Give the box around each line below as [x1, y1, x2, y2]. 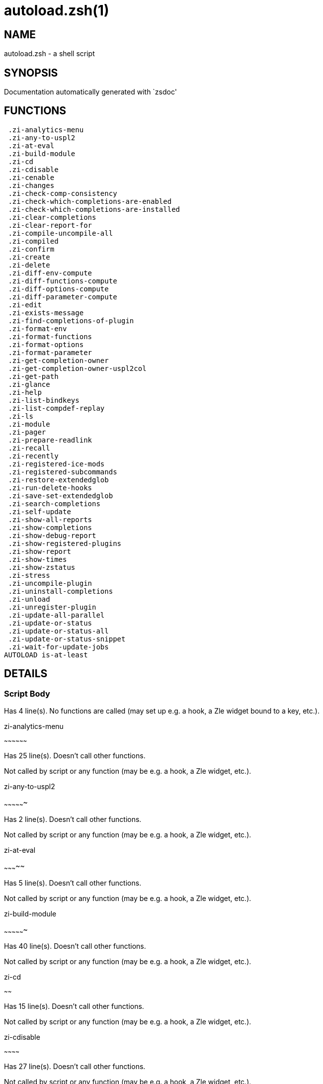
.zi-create [8, 253, 50, 261]
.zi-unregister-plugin [8, 603, 96, 611]
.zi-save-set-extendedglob [8, 491, 113, 500]
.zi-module [8, 420, 50, 428]
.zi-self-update [8, 507, 71, 516]
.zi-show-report [8, 547, 71, 555]
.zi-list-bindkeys [8, 396, 80, 404]
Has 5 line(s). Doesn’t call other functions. [4, 878, 142, 887]
